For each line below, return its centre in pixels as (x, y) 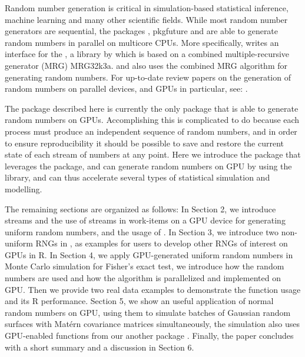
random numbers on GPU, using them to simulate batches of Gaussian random (148, 312)
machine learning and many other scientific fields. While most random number (146, 19)
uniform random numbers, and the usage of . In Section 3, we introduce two (142, 231)
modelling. (24, 188)
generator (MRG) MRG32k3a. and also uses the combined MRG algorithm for (146, 65)
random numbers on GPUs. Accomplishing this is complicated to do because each (152, 120)
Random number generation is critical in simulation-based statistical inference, (147, 8)
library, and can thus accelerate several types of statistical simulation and (137, 177)
